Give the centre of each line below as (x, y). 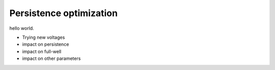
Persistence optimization (64, 13)
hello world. (22, 28)
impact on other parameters (51, 58)
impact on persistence (46, 44)
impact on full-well (42, 51)
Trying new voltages (44, 37)
